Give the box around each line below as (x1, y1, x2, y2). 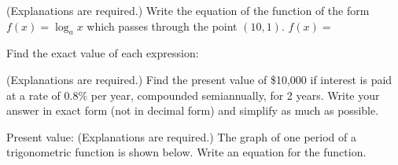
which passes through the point (87, 17, 238, 34)
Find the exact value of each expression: (6, 45, 199, 61)
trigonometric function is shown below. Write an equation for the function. (6, 144, 367, 160)
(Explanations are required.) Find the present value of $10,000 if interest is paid (6, 71, 392, 87)
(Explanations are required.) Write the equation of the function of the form (6, 2, 370, 18)
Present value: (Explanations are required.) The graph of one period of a (6, 128, 356, 145)
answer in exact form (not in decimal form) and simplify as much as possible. (6, 102, 379, 119)
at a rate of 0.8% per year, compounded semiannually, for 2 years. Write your (6, 86, 380, 103)
